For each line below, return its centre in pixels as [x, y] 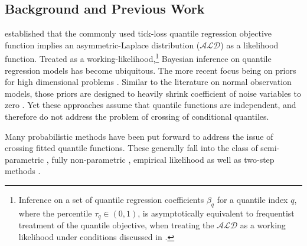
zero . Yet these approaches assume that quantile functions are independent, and [151, 105]
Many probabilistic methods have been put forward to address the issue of [139, 136]
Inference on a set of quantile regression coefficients [111, 199]
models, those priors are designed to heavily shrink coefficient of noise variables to [153, 93]
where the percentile [55, 213]
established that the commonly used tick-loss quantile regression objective [138, 33]
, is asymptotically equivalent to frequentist [216, 213]
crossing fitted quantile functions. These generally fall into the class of [131, 148]
